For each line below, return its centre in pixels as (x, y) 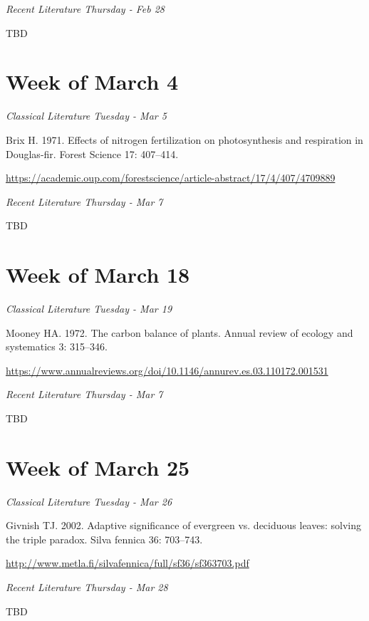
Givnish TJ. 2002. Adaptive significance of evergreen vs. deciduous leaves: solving (183, 525)
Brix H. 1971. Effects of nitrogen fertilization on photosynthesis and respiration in (184, 139)
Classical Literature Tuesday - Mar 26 (89, 501)
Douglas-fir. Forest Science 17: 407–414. (92, 153)
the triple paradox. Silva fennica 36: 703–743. (104, 539)
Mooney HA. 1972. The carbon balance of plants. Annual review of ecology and (180, 332)
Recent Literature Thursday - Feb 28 (85, 9)
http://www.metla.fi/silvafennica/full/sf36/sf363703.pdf (128, 563)
